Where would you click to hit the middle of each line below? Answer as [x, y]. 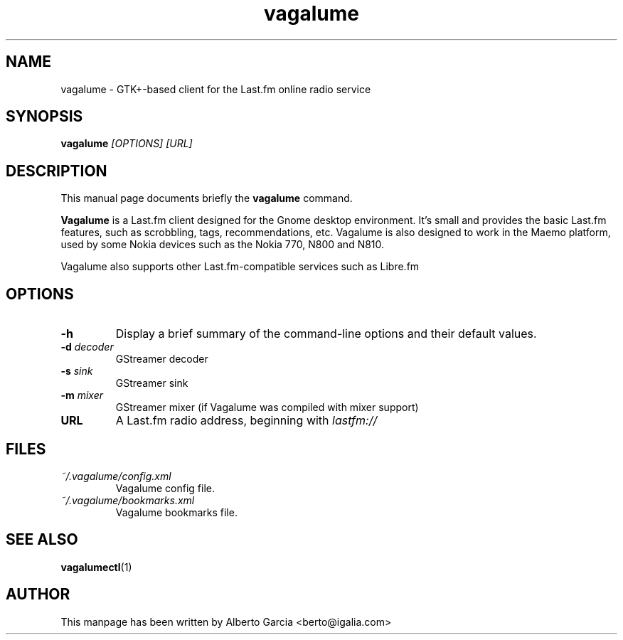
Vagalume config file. [165, 488]
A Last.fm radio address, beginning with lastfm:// [246, 421]
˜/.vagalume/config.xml [116, 476]
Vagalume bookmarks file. [176, 512]
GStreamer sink [152, 383]
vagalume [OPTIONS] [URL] [127, 144]
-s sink [77, 371]
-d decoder [87, 347]
